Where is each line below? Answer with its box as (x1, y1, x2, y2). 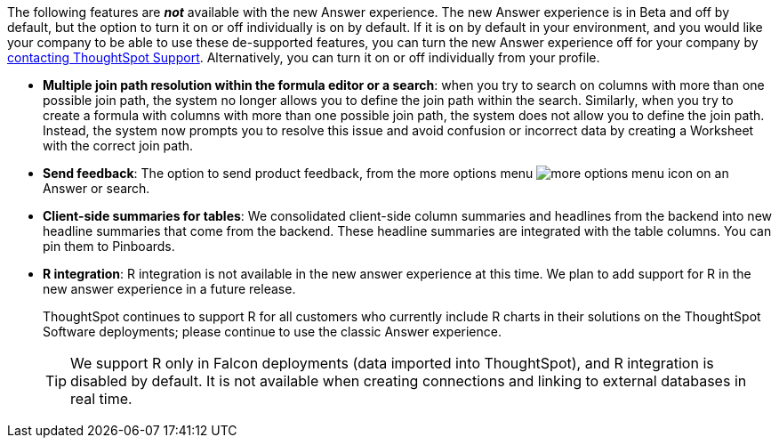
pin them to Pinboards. (43, 239, 175, 254)
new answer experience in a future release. (43, 281, 296, 296)
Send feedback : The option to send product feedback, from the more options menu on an (43, 166, 729, 181)
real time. (70, 390, 133, 408)
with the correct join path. (43, 138, 194, 153)
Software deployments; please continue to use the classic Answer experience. (43, 324, 502, 339)
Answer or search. (43, 181, 150, 196)
